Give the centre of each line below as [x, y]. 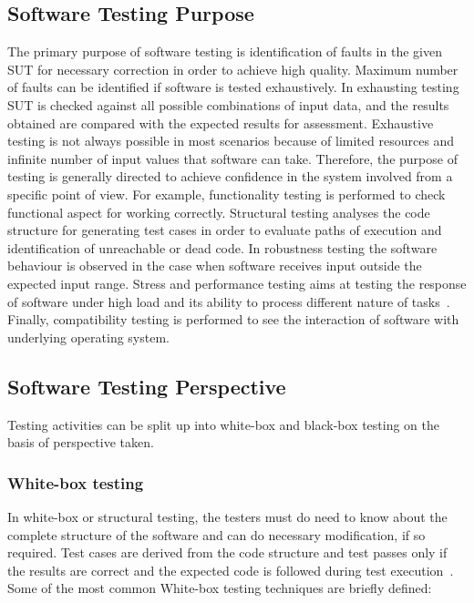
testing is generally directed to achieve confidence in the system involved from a [230, 176]
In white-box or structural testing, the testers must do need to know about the [227, 516]
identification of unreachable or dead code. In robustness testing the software [222, 247]
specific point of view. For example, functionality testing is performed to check [227, 194]
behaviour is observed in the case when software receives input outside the [215, 266]
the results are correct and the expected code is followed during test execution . [231, 570]
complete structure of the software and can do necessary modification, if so [216, 534]
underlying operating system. [88, 337]
